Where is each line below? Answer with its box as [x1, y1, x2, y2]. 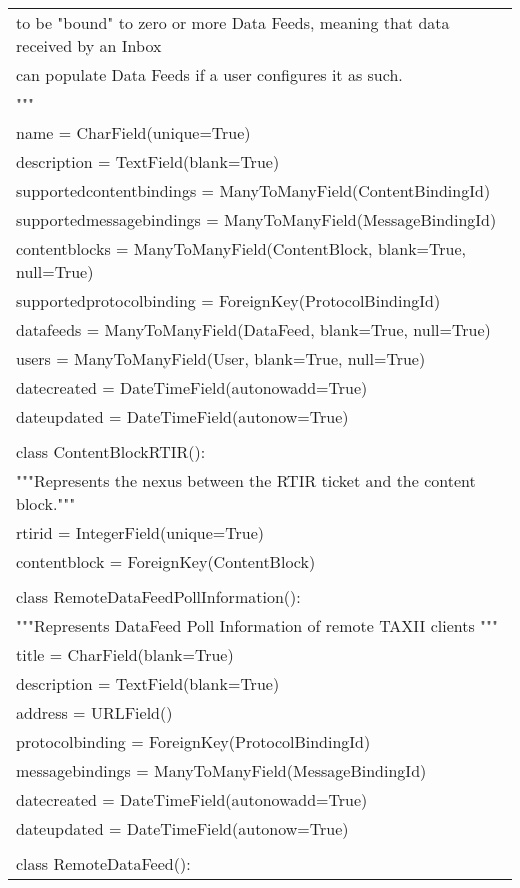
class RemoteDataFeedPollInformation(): [16, 585, 301, 608]
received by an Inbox [16, 34, 162, 57]
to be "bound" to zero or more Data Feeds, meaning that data [16, 11, 450, 34]
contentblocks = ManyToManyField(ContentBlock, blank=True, [16, 237, 466, 260]
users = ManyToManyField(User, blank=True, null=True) [16, 347, 426, 370]
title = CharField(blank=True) [16, 643, 234, 666]
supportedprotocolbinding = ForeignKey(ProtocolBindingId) [16, 289, 441, 312]
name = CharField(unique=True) [16, 121, 251, 144]
